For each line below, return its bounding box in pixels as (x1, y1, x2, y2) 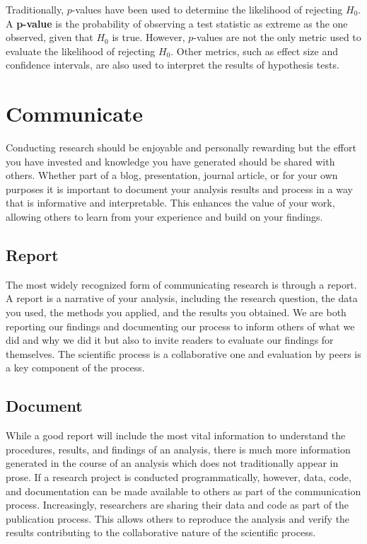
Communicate (6, 99, 144, 128)
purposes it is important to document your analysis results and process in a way (6, 181, 353, 196)
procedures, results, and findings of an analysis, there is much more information (6, 441, 351, 456)
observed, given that (6, 30, 93, 45)
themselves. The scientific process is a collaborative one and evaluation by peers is (6, 346, 361, 361)
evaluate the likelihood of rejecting (6, 43, 156, 58)
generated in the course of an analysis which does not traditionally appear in (6, 456, 339, 470)
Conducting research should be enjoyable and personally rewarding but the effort (6, 140, 356, 155)
